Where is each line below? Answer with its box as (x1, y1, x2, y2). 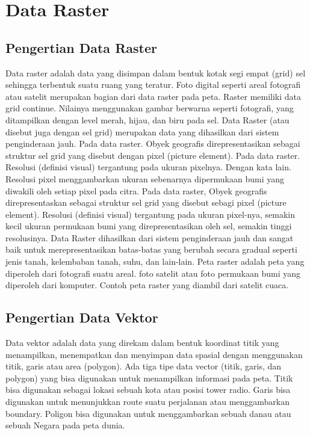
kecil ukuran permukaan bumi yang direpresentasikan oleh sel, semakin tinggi (5, 220, 292, 232)
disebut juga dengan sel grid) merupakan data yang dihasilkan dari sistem (5, 125, 279, 138)
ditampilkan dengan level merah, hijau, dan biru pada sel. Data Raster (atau (5, 113, 290, 126)
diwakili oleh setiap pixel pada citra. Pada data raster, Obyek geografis (5, 184, 267, 197)
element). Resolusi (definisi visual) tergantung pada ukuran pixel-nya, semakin (5, 208, 295, 220)
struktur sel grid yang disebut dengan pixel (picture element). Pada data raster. (5, 149, 300, 161)
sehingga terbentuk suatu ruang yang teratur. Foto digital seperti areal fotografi (5, 78, 301, 91)
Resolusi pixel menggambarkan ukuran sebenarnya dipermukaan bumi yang (5, 172, 285, 185)
